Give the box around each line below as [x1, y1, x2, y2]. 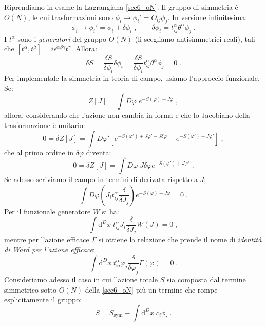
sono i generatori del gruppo [17, 33, 107, 44]
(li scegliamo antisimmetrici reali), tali [135, 33, 255, 44]
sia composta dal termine [166, 274, 246, 284]
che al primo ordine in [4, 147, 74, 157]
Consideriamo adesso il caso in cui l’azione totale [4, 274, 158, 284]
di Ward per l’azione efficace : [4, 244, 95, 255]
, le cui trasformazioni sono [28, 11, 113, 22]
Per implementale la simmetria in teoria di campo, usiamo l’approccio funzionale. [4, 73, 260, 83]
